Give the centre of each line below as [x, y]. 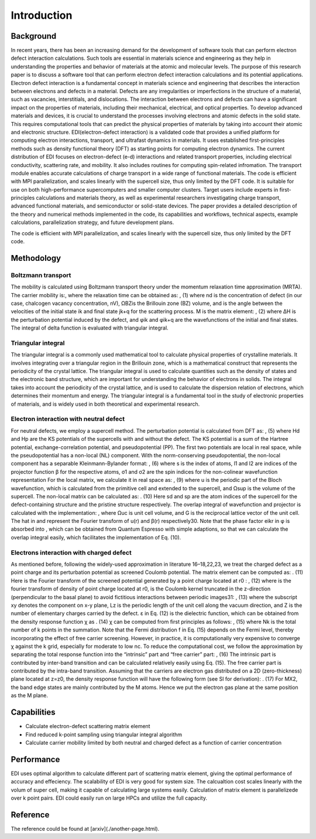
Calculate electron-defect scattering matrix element [88, 726]
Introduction [42, 15]
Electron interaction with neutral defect [68, 419]
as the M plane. [30, 695]
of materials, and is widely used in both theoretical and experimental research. [105, 404]
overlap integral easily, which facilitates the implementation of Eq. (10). [96, 537]
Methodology [36, 258]
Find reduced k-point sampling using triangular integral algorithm [104, 734]
